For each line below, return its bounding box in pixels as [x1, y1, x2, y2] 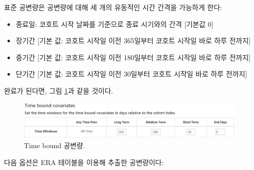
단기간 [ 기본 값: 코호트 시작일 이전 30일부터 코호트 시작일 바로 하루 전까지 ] [15, 69, 248, 79]
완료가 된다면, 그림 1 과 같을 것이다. [4, 85, 113, 95]
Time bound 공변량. [24, 140, 85, 151]
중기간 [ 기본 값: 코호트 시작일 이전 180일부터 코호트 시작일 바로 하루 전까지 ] [15, 52, 251, 62]
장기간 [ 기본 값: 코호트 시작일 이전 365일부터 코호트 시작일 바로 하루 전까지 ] [15, 35, 251, 46]
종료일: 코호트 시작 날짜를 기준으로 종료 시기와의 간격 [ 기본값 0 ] [15, 18, 214, 29]
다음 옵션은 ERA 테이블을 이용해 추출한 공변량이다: [4, 157, 164, 167]
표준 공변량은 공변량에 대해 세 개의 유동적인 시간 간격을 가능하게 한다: [4, 2, 222, 12]
